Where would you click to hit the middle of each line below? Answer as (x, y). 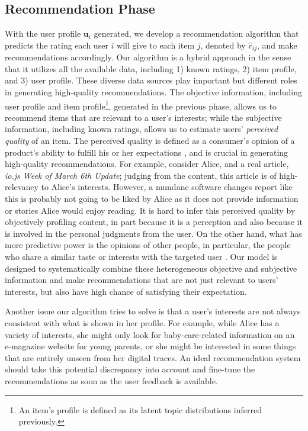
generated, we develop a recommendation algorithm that (196, 33)
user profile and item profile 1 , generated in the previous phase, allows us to (141, 105)
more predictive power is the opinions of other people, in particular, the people (148, 245)
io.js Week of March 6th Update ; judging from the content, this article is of (141, 175)
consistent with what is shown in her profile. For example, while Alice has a (142, 322)
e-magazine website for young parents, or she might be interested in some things (150, 346)
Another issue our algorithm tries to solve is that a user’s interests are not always (153, 311)
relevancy (22, 187)
